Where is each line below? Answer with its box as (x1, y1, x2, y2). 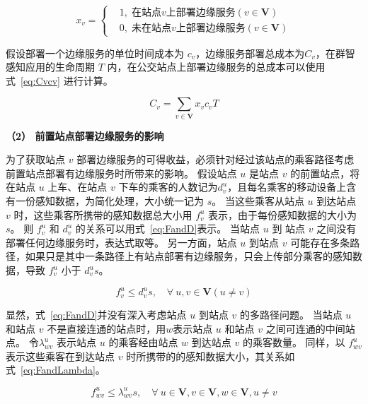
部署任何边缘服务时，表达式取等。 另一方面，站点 (6, 234, 237, 249)
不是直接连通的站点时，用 (47, 321, 166, 335)
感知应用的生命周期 (6, 59, 95, 74)
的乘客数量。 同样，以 (242, 335, 345, 350)
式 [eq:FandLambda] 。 (6, 362, 105, 377)
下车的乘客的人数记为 (118, 179, 218, 194)
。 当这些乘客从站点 (212, 194, 304, 208)
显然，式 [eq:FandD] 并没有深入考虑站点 (6, 307, 187, 322)
